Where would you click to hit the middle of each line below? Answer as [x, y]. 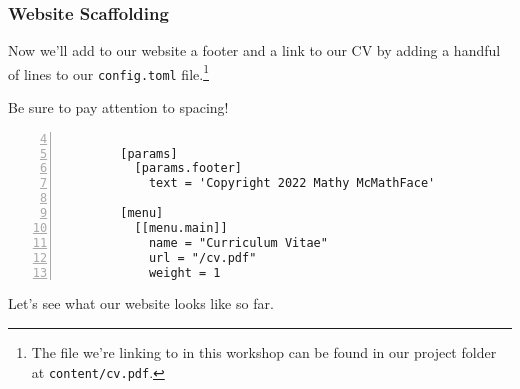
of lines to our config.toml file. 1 [108, 72]
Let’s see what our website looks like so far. [141, 303]
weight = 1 [184, 272]
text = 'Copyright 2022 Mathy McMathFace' [292, 183]
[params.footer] [188, 168]
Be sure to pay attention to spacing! [118, 107]
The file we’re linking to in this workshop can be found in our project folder [264, 352]
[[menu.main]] [181, 227]
